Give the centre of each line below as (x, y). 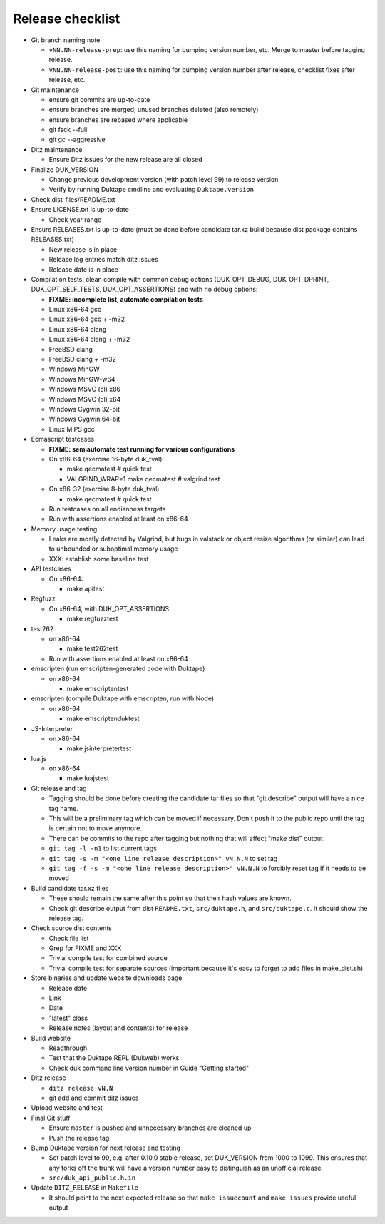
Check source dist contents (71, 928)
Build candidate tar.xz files (70, 888)
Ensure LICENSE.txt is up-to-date (80, 210)
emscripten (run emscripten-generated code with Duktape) (118, 669)
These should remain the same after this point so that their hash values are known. (170, 898)
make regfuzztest (92, 619)
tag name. (63, 808)
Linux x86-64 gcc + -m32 (87, 319)
